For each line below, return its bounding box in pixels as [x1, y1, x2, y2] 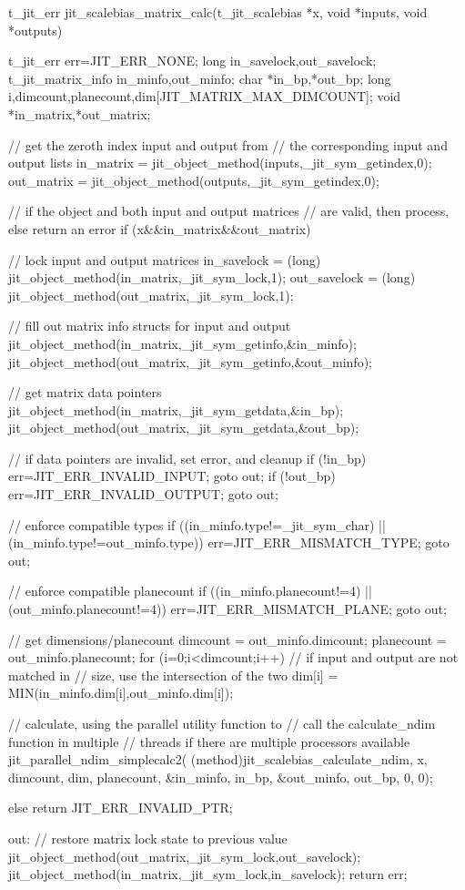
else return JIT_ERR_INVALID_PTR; [8, 798, 233, 817]
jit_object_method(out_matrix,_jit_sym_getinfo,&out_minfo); [8, 352, 372, 371]
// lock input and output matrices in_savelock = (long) [8, 250, 321, 269]
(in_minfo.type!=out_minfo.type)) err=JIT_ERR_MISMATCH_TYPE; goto [8, 533, 450, 552]
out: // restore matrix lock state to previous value [8, 828, 288, 847]
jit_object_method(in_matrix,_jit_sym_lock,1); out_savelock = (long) [8, 268, 416, 287]
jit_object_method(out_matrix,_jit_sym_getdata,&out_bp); [8, 418, 359, 437]
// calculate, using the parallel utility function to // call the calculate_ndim [8, 714, 436, 732]
